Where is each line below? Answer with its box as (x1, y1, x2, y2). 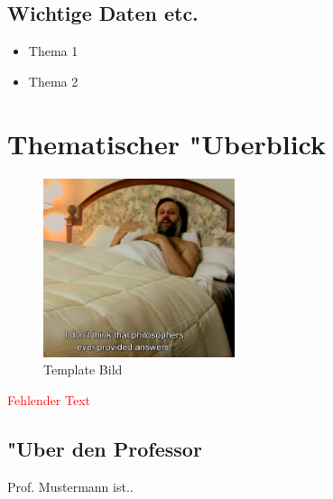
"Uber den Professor (7, 435, 202, 462)
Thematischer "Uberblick (7, 125, 326, 162)
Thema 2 (28, 71, 79, 90)
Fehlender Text (7, 391, 91, 410)
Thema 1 (28, 42, 79, 60)
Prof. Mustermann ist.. (7, 476, 134, 495)
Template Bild (43, 360, 123, 379)
